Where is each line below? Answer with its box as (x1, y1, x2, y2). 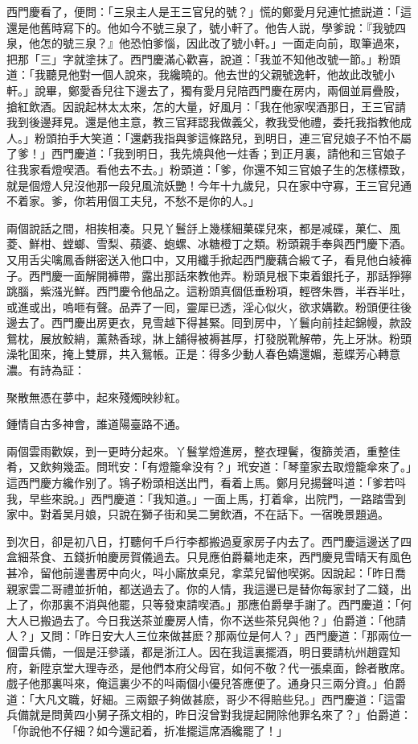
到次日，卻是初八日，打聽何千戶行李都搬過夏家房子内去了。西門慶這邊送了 (6, 532, 400, 549)
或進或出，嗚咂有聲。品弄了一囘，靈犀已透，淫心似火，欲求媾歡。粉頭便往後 (6, 298, 412, 315)
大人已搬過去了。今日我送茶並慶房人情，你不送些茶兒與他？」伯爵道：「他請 (6, 611, 406, 628)
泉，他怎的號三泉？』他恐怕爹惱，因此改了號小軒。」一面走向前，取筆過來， (6, 35, 406, 52)
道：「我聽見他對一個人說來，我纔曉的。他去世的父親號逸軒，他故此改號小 (6, 66, 395, 83)
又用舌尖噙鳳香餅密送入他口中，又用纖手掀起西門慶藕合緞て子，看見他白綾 (6, 250, 400, 267)
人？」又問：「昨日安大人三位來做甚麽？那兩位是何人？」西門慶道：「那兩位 (6, 627, 400, 644)
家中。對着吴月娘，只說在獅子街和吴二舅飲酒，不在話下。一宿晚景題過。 (6, 506, 389, 523)
